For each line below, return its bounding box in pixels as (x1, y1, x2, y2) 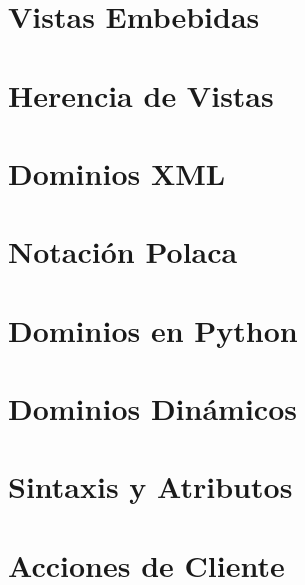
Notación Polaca (8, 231, 238, 272)
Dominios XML (8, 152, 226, 193)
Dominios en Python (8, 309, 298, 350)
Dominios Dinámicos (8, 388, 297, 429)
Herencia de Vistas (8, 74, 274, 115)
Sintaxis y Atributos (8, 466, 293, 507)
